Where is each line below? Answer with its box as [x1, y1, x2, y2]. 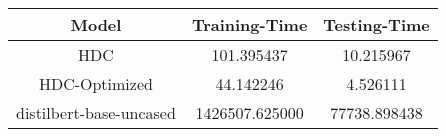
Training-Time [191, 13, 308, 36]
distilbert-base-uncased [16, 101, 176, 124]
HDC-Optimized [38, 72, 153, 95]
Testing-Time [323, 13, 430, 36]
